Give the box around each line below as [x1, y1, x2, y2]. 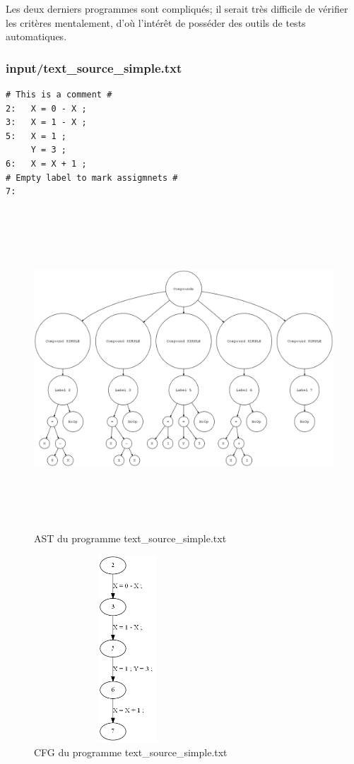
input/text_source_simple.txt [6, 59, 182, 76]
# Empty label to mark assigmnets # [6, 172, 178, 183]
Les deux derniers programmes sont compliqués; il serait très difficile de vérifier [6, 1, 348, 16]
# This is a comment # [6, 90, 112, 100]
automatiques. [6, 29, 67, 44]
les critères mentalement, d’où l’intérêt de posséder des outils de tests [6, 15, 306, 30]
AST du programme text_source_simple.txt [34, 530, 227, 545]
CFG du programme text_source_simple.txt [34, 744, 228, 759]
